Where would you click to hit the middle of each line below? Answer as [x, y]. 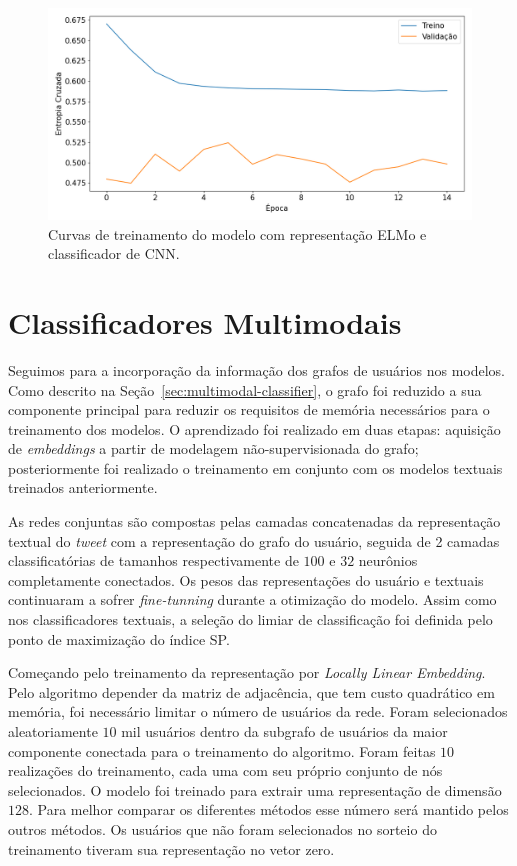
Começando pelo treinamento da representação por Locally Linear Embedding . [247, 672]
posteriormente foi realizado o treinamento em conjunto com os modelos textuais [255, 467]
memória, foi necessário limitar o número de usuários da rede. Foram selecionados [258, 711]
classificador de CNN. [114, 253]
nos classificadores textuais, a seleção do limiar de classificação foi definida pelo [250, 619]
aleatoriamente [53, 731]
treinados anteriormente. [83, 487]
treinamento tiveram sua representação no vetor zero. [171, 848]
